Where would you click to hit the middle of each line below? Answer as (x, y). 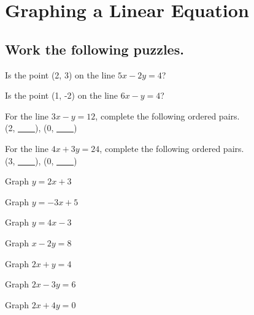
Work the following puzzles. (94, 49)
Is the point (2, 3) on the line (60, 74)
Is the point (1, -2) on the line (62, 95)
